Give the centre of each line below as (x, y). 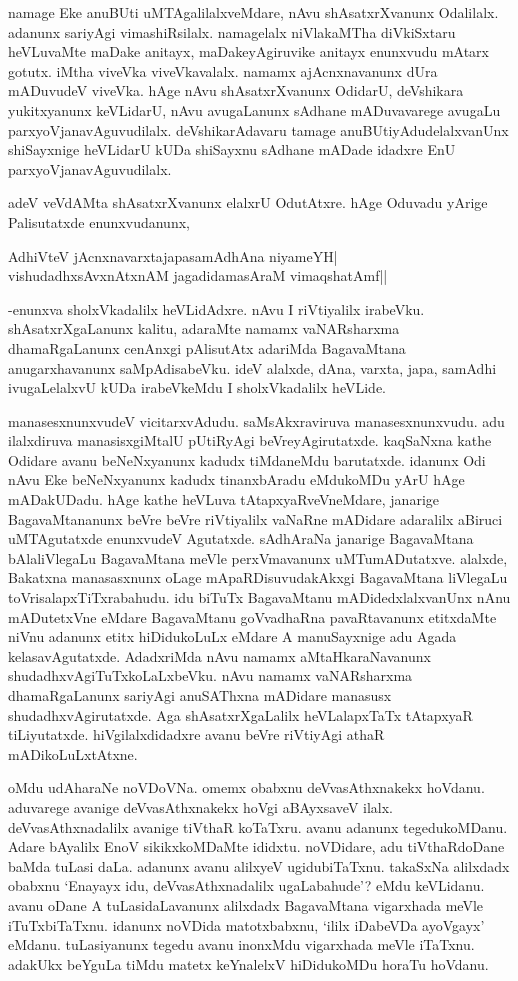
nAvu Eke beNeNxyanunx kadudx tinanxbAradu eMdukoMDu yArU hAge (236, 479)
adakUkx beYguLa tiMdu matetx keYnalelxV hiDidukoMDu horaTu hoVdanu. (248, 963)
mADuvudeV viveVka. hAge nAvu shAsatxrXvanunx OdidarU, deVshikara (236, 90)
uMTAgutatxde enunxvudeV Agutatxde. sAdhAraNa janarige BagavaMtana (241, 538)
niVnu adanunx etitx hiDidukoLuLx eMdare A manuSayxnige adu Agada (232, 636)
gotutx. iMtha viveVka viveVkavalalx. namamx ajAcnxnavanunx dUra (223, 70)
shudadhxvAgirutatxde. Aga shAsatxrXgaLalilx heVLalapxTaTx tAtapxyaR (240, 714)
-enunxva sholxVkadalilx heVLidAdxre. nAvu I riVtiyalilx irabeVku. (216, 308)
